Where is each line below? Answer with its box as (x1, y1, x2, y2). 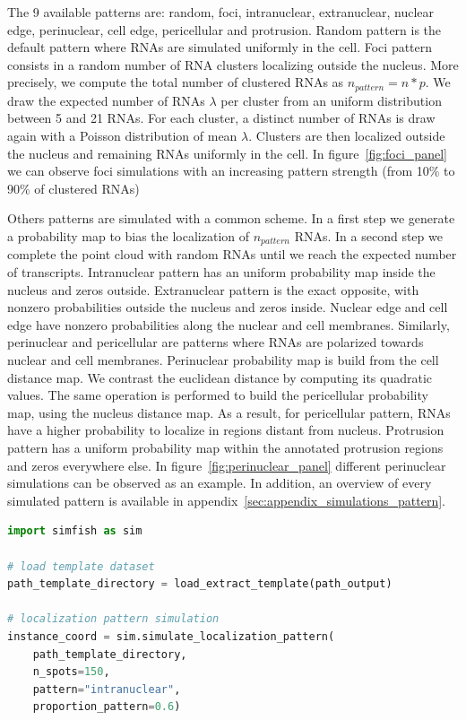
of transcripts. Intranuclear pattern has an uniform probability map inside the (7, 263, 436, 282)
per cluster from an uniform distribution (220, 91, 442, 109)
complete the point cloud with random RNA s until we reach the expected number (7, 245, 457, 264)
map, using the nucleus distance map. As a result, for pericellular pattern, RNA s (7, 403, 451, 421)
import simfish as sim (7, 525, 142, 538)
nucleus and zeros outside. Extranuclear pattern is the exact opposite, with (7, 280, 419, 299)
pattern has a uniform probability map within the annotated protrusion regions (7, 438, 444, 456)
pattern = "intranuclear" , (32, 682, 181, 696)
